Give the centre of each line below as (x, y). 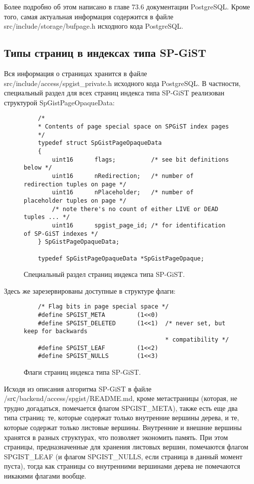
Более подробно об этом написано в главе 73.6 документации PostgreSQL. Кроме (127, 6)
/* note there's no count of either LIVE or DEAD (135, 209)
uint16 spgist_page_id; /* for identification (139, 225)
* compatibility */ (197, 339)
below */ (38, 168)
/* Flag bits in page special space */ (103, 307)
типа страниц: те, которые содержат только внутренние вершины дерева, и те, (122, 418)
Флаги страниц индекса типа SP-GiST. (82, 372)
